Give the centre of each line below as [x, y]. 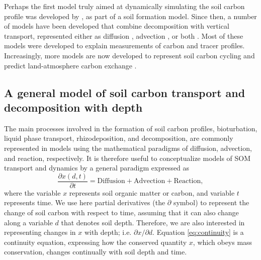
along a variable [28, 222]
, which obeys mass [223, 242]
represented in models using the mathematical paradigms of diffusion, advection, [128, 148]
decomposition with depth [73, 107]
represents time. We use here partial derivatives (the [85, 202]
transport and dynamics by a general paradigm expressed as [97, 168]
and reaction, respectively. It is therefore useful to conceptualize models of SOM [127, 158]
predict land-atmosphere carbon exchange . [70, 65]
